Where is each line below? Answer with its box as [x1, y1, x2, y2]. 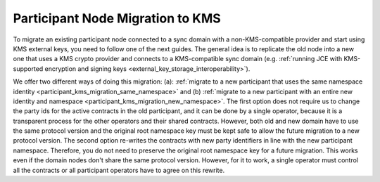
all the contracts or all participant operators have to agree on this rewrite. [13, 166, 225, 174]
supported [13, 64, 44, 73]
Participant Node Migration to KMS [13, 11, 221, 26]
